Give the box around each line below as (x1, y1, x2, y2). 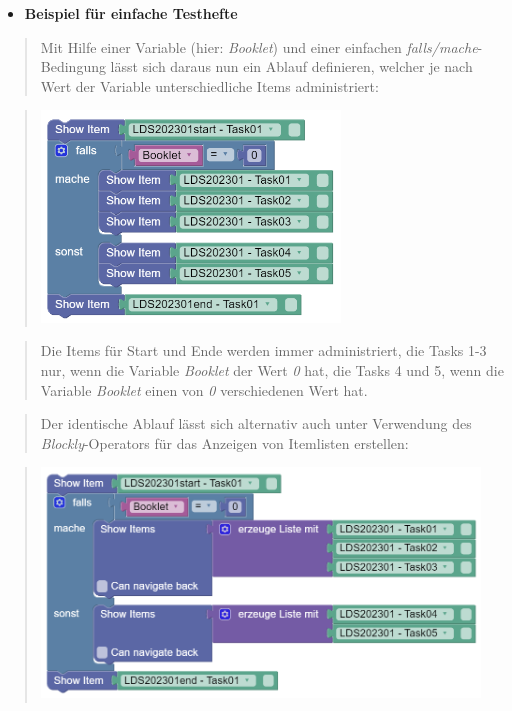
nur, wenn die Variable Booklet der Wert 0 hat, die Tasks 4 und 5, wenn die (40, 360, 504, 381)
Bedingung (40, 56, 106, 77)
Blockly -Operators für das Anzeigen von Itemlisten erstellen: (40, 432, 409, 453)
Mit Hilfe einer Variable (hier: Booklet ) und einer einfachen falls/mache (40, 36, 478, 57)
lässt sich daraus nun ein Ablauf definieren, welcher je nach (110, 56, 473, 77)
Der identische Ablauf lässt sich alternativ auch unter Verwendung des (40, 413, 472, 434)
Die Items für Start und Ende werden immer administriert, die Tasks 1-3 (40, 340, 487, 361)
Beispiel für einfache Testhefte (24, 3, 238, 23)
